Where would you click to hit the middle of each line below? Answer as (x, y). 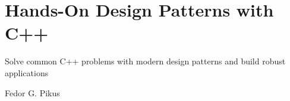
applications (27, 72)
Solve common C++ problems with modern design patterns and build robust (145, 61)
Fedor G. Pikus (32, 92)
